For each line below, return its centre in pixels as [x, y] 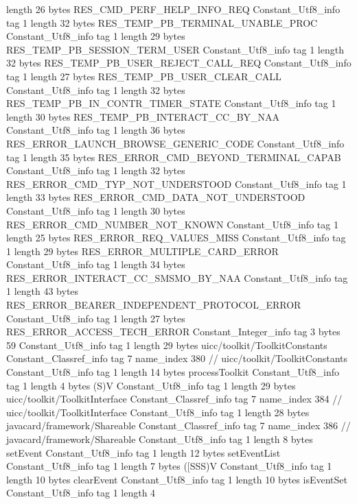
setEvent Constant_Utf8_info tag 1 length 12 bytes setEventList [143, 452]
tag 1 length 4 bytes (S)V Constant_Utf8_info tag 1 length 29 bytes [151, 385]
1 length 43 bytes [43, 291]
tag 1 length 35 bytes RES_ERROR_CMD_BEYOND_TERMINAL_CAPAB [174, 157]
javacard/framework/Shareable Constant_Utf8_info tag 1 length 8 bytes [160, 439]
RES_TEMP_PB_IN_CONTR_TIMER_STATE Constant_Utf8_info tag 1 [171, 103]
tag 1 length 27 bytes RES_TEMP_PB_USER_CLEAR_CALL [144, 76]
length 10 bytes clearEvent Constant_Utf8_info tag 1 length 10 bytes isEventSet [177, 479]
